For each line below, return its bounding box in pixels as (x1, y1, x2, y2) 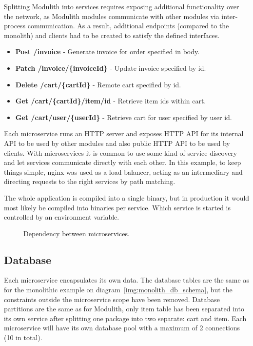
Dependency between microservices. (23, 228, 130, 238)
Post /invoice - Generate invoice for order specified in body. (15, 46, 200, 57)
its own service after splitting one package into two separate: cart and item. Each (4, 313, 247, 323)
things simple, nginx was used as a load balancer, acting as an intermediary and (4, 166, 243, 177)
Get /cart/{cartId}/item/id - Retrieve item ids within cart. (15, 96, 206, 106)
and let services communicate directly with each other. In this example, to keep (4, 157, 241, 167)
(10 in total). (4, 332, 42, 343)
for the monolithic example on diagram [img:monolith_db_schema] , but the (4, 285, 233, 295)
